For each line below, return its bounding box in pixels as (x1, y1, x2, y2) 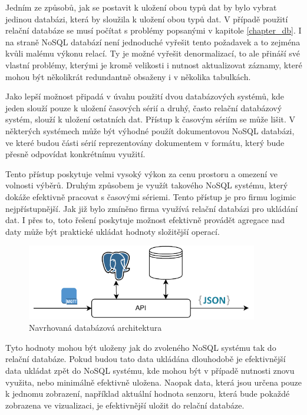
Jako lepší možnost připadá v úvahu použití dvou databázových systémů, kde (5, 90, 285, 102)
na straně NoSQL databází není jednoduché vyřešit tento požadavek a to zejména (5, 35, 301, 48)
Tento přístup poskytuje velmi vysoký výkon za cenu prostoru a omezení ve (5, 167, 278, 180)
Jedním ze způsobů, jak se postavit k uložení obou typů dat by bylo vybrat (5, 1, 277, 13)
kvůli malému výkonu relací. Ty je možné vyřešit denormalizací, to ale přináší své (5, 47, 301, 59)
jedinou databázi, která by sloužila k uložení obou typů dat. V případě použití (5, 12, 288, 25)
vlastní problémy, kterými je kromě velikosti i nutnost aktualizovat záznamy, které (5, 58, 302, 71)
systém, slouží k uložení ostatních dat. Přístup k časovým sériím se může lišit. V (5, 113, 296, 125)
